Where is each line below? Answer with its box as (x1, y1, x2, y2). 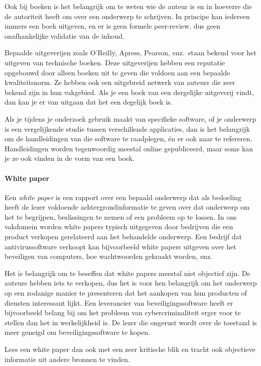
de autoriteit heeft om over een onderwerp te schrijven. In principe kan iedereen (5, 11, 250, 21)
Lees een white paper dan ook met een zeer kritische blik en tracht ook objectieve (5, 344, 255, 354)
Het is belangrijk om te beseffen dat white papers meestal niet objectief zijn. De (5, 267, 250, 278)
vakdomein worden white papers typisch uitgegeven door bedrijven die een (5, 221, 233, 232)
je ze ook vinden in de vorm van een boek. (5, 153, 135, 163)
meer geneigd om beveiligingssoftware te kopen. (5, 327, 150, 337)
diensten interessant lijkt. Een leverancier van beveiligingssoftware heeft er (5, 297, 233, 308)
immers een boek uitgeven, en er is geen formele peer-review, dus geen (5, 21, 220, 31)
